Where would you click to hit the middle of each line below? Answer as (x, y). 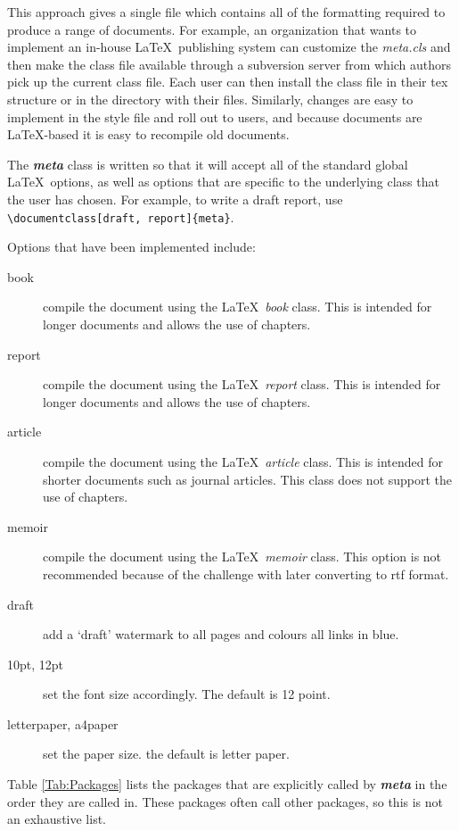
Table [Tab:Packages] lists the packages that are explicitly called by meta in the (227, 784)
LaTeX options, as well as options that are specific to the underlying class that (223, 182)
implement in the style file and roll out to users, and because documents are (215, 116)
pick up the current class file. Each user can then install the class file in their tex (228, 82)
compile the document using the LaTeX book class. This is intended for (238, 307)
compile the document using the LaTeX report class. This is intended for (242, 384)
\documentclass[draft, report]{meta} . (121, 216)
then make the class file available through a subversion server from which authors (229, 64)
